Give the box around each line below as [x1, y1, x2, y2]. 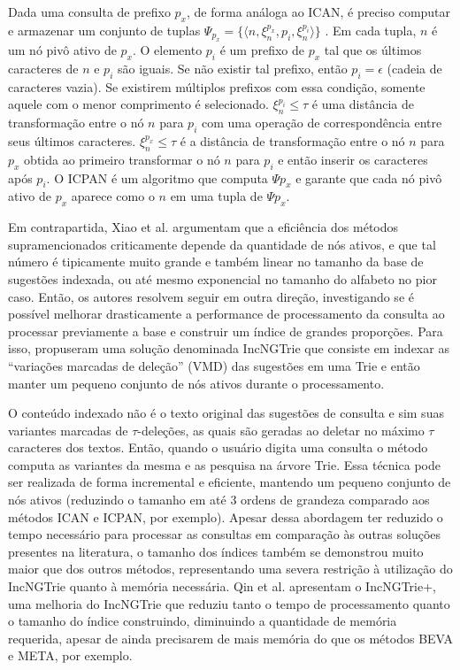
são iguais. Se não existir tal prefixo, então [117, 59, 348, 77]
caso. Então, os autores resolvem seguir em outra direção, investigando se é [8, 287, 414, 305]
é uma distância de [311, 95, 414, 113]
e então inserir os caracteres [278, 150, 428, 168]
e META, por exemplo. [8, 646, 133, 665]
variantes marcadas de [8, 420, 128, 439]
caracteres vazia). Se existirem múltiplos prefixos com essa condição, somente [8, 77, 425, 96]
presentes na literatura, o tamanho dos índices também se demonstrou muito [8, 542, 424, 560]
